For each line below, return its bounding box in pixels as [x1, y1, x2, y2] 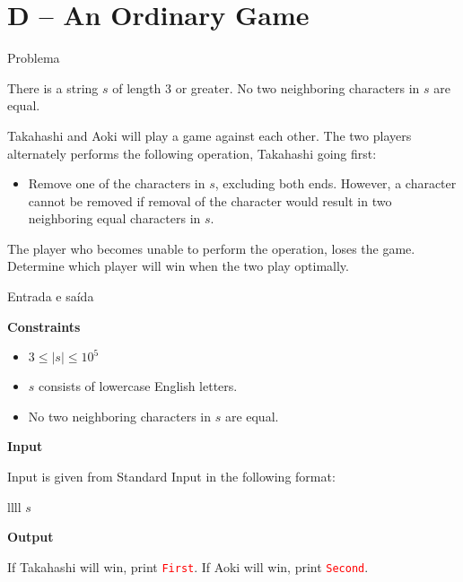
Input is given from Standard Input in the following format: [7, 467, 336, 486]
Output [7, 527, 54, 546]
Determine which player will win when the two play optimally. [7, 256, 349, 275]
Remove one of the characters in [28, 174, 205, 193]
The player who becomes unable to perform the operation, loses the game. [7, 239, 415, 257]
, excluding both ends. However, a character [214, 174, 457, 193]
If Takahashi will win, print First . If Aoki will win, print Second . [7, 557, 369, 576]
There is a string [7, 78, 99, 97]
